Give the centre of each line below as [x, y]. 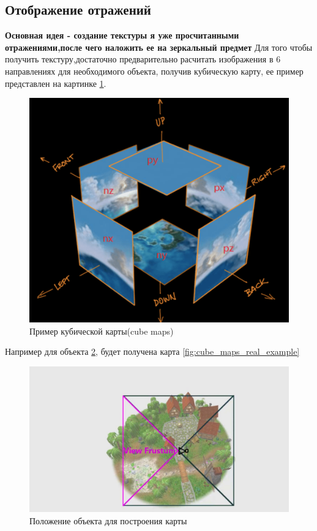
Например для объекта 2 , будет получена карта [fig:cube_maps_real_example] [152, 351]
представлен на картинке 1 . [56, 83]
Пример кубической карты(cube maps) [102, 331]
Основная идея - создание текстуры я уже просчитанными [122, 35]
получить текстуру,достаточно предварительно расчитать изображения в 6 [143, 59]
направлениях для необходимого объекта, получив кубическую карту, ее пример [154, 71]
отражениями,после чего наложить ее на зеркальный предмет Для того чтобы [159, 47]
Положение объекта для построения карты [108, 520]
